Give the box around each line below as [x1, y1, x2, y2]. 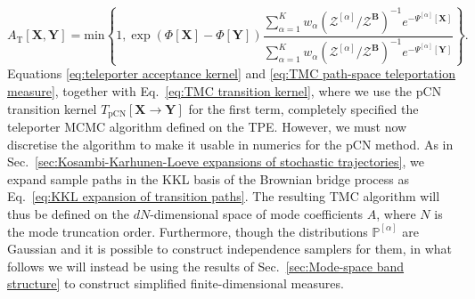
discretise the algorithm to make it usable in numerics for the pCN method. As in [7, 134, 454, 153]
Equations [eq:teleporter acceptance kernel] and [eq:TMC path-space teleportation [7, 64, 455, 83]
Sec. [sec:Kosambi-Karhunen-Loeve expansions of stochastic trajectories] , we [7, 152, 424, 171]
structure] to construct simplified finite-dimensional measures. [7, 274, 344, 293]
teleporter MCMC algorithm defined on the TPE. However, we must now [7, 117, 407, 135]
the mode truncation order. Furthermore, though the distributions [7, 222, 368, 240]
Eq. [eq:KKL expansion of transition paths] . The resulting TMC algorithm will [7, 187, 440, 206]
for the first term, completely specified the [188, 99, 419, 117]
